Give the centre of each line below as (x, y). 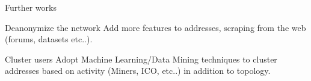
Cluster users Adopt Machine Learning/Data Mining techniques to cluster (141, 59)
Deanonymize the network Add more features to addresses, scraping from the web (155, 27)
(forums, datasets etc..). (49, 39)
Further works (31, 7)
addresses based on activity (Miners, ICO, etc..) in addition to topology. (138, 71)
